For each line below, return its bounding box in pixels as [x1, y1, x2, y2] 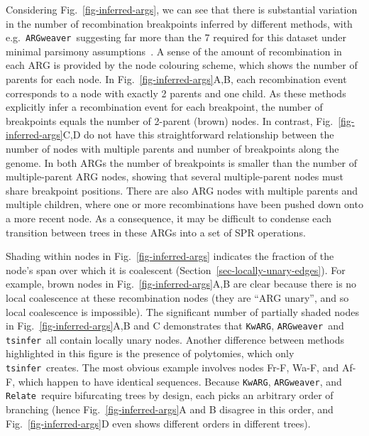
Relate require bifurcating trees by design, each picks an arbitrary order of [6, 388, 334, 403]
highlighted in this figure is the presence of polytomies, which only [6, 346, 294, 361]
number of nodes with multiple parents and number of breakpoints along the [6, 141, 339, 156]
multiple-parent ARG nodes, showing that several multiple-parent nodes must [6, 169, 344, 184]
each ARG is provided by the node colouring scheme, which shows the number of [6, 58, 358, 72]
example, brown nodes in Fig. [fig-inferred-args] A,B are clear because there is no [6, 276, 357, 291]
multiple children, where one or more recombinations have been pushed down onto [6, 197, 363, 212]
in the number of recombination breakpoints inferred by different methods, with [6, 16, 353, 31]
